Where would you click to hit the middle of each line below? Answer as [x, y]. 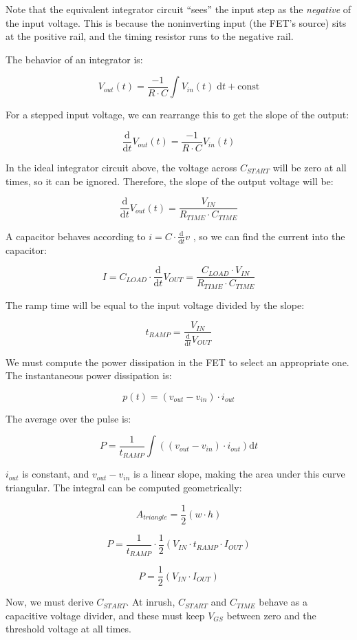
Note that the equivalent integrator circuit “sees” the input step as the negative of [178, 9]
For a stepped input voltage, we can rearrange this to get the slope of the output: [177, 115]
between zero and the [271, 615]
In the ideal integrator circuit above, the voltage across [121, 168]
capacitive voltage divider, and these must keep [105, 615]
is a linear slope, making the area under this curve [239, 474]
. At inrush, [151, 602]
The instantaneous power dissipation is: [89, 375]
